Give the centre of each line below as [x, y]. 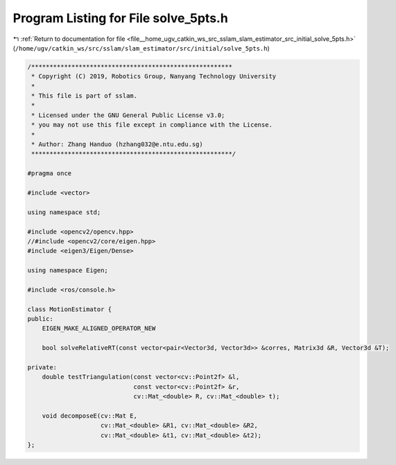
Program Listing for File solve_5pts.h [120, 18]
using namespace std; [64, 212]
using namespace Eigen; [68, 271]
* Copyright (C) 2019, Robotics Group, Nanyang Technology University [154, 77]
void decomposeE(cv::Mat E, [90, 415]
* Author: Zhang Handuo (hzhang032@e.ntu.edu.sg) [118, 144]
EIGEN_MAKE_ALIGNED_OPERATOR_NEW [99, 328]
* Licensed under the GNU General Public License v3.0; [128, 115]
